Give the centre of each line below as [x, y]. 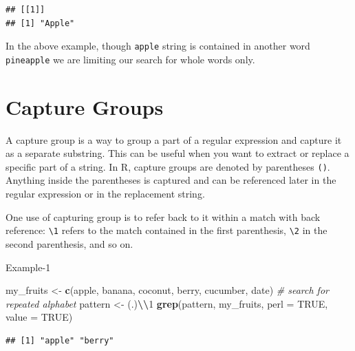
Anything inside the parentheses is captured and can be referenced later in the [171, 180]
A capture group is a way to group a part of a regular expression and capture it [174, 139]
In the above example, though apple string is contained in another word [158, 46]
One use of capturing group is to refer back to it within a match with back [163, 216]
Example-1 [28, 267]
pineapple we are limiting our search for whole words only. [130, 59]
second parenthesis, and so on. [69, 243]
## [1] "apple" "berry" [60, 340]
